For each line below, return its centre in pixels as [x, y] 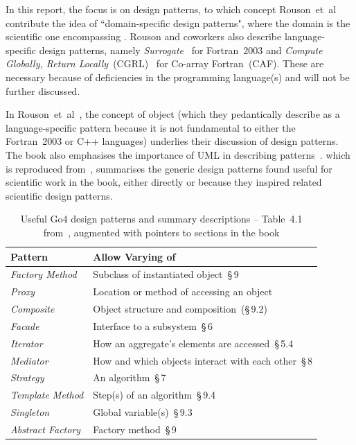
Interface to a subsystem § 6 [153, 325]
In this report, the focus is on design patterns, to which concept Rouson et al [171, 9]
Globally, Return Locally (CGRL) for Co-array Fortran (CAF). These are [165, 63]
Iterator [27, 343]
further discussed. [43, 90]
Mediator [29, 360]
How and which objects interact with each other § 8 [203, 360]
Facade [25, 325]
